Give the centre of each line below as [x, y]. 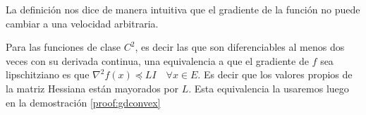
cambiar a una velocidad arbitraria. [82, 23]
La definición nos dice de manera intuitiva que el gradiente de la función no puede [183, 9]
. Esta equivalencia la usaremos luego [269, 88]
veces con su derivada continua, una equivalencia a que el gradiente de [157, 60]
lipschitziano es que [48, 74]
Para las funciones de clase [63, 47]
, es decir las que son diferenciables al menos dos [240, 47]
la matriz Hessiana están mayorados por [92, 88]
